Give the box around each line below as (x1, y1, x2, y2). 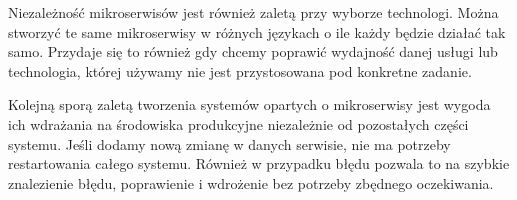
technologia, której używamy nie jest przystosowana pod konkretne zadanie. (8, 60, 472, 81)
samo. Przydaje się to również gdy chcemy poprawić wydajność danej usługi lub (8, 41, 498, 62)
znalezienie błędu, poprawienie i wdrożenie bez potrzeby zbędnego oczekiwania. (8, 172, 494, 193)
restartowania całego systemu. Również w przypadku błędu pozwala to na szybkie (8, 153, 510, 174)
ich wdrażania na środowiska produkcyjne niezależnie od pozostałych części (8, 113, 469, 134)
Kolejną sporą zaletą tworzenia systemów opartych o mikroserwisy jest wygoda (8, 94, 491, 115)
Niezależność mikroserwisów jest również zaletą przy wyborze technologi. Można (8, 2, 499, 22)
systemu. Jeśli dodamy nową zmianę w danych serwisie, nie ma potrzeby (8, 133, 451, 154)
